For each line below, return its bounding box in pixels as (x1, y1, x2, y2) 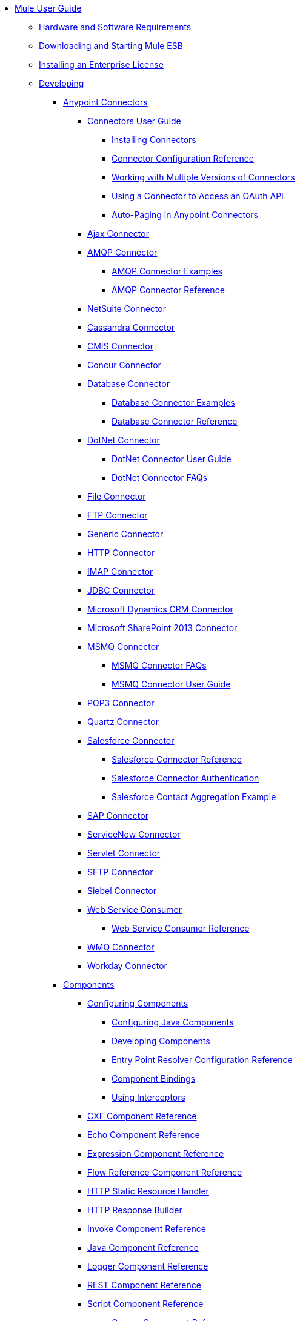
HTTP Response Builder (87, 1205, 182, 1215)
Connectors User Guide (87, 116, 181, 126)
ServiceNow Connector (87, 829, 181, 839)
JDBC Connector (87, 585, 155, 595)
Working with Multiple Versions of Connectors (112, 172, 295, 182)
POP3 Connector (87, 698, 155, 708)
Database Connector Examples (112, 397, 235, 408)
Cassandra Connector (87, 322, 175, 333)
